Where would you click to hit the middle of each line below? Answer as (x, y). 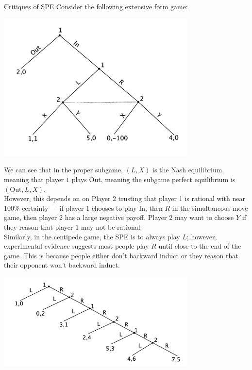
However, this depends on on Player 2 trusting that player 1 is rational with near (125, 198)
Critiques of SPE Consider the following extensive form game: (96, 6)
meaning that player (34, 179)
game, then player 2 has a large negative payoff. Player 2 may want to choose (119, 217)
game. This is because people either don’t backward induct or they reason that (121, 255)
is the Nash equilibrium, (188, 170)
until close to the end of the (200, 246)
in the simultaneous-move (210, 208)
